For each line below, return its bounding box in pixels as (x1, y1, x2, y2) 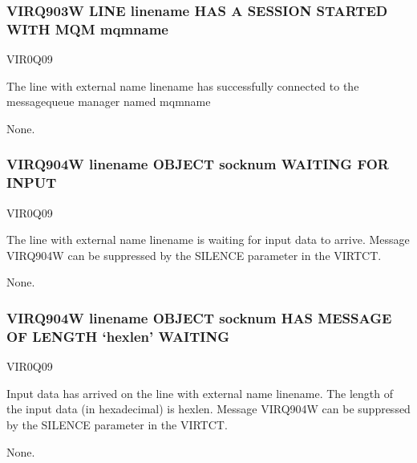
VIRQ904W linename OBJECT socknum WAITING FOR (6, 154, 389, 174)
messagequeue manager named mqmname (6, 93, 211, 110)
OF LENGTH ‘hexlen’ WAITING (6, 326, 229, 346)
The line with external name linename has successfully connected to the (6, 77, 359, 94)
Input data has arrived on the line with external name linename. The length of (6, 384, 394, 401)
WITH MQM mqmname (6, 18, 168, 39)
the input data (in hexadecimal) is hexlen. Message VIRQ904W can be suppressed (6, 400, 411, 417)
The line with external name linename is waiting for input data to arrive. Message (6, 231, 410, 248)
